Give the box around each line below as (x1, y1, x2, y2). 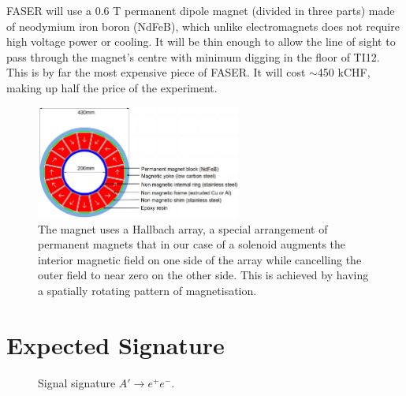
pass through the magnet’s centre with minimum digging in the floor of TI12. (6, 48, 380, 65)
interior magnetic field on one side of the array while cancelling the (38, 251, 362, 267)
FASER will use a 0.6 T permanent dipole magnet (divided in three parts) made (6, 2, 395, 18)
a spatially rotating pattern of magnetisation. (38, 282, 257, 299)
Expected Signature (6, 328, 225, 361)
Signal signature (38, 374, 116, 390)
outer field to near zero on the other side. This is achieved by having (38, 267, 369, 283)
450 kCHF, (317, 64, 371, 80)
